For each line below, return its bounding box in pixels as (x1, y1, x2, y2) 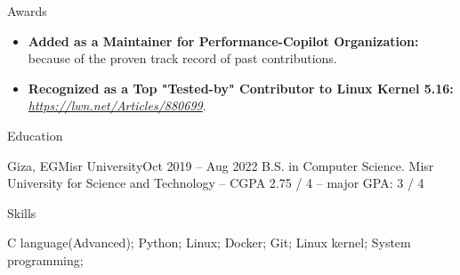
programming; (7, 250, 84, 269)
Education (7, 125, 63, 144)
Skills (7, 203, 36, 222)
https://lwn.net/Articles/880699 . (28, 96, 206, 115)
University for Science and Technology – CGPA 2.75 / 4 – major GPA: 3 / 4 (7, 174, 424, 192)
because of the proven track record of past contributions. (28, 49, 337, 68)
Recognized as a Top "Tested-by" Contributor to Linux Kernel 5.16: (28, 78, 454, 97)
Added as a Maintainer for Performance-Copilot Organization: (28, 31, 419, 50)
